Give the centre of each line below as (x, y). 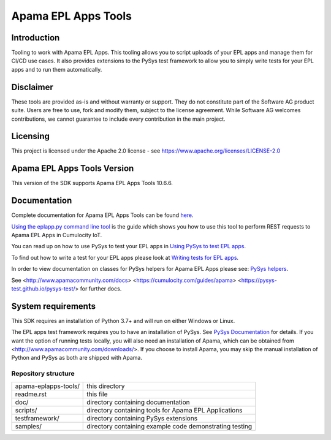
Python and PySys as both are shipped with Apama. (77, 358)
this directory (106, 386)
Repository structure (43, 374)
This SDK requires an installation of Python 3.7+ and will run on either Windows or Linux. (123, 321)
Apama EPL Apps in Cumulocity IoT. (57, 235)
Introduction (36, 38)
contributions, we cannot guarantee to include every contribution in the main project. (119, 119)
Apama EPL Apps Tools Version (73, 169)
